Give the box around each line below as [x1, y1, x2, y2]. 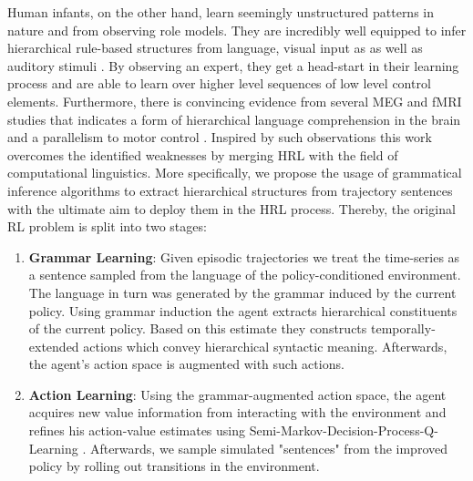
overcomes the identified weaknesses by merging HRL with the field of [7, 145, 398, 164]
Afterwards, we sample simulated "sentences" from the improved [89, 438, 447, 457]
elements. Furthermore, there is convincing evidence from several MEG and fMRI [7, 91, 462, 110]
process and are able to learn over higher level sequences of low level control [7, 74, 431, 93]
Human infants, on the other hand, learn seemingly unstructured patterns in [7, 3, 435, 21]
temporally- [370, 319, 436, 338]
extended [28, 336, 79, 355]
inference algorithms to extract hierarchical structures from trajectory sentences [7, 180, 453, 200]
